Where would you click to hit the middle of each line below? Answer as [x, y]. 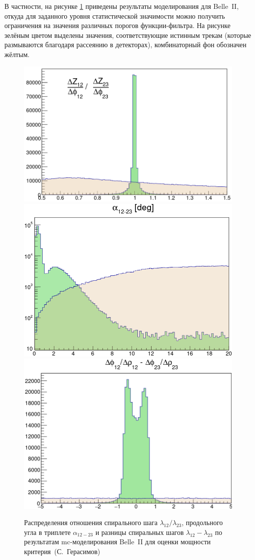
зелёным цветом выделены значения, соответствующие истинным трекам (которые [128, 35]
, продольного [202, 522]
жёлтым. [17, 54]
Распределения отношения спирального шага [91, 522]
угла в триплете [47, 532]
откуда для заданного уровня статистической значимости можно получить [115, 15]
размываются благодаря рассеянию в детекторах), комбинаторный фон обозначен [126, 44]
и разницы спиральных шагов [140, 532]
